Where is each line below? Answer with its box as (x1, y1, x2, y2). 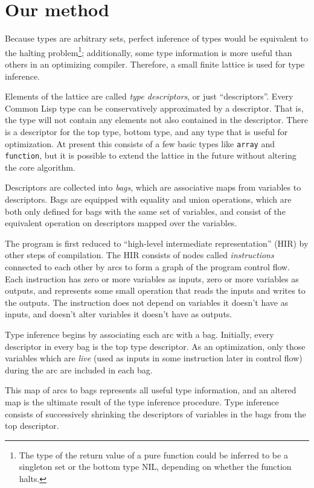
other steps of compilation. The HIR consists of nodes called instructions (5, 249, 274, 261)
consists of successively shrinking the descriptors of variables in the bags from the (5, 407, 306, 420)
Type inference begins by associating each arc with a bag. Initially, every (5, 328, 274, 340)
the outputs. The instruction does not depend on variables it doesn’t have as (5, 296, 289, 308)
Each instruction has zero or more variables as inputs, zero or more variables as (5, 272, 299, 285)
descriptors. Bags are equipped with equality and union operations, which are (5, 193, 292, 206)
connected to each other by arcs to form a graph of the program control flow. (5, 261, 290, 273)
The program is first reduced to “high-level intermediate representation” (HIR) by (5, 236, 309, 249)
